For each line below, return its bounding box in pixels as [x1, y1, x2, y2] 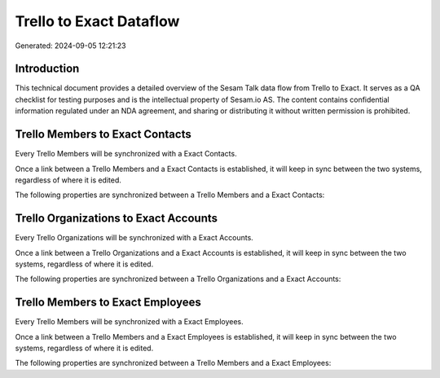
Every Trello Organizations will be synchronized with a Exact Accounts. [15, 233, 254, 243]
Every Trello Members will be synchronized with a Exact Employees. [15, 317, 244, 327]
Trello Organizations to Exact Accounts [15, 212, 218, 226]
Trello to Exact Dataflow [15, 12, 180, 30]
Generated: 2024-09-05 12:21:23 [15, 41, 126, 51]
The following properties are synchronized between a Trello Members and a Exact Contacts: [15, 190, 325, 200]
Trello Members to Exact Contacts [15, 127, 191, 142]
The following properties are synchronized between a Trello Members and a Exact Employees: [15, 358, 332, 368]
